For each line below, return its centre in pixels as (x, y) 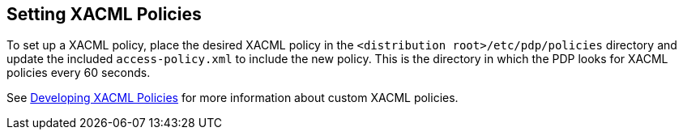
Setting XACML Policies (104, 14)
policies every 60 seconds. (79, 73)
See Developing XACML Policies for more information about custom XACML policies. (233, 98)
